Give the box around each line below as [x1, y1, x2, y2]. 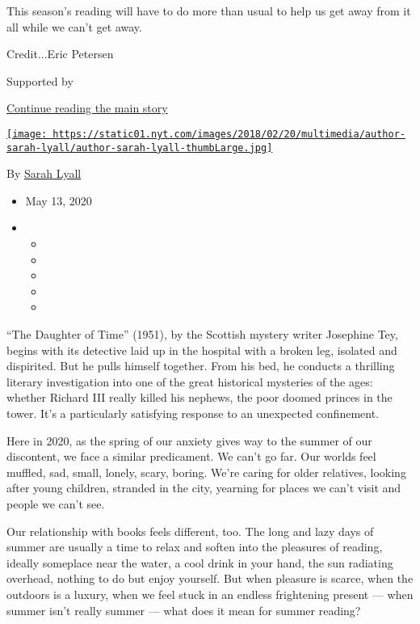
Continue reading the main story [6, 99, 168, 116]
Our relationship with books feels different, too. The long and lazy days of [6, 522, 374, 539]
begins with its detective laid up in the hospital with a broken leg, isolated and [6, 341, 397, 358]
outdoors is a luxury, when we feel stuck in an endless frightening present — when [6, 585, 414, 602]
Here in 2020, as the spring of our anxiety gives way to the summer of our [6, 432, 372, 449]
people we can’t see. [6, 495, 105, 512]
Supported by [6, 72, 73, 89]
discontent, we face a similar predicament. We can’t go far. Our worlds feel [6, 448, 376, 465]
